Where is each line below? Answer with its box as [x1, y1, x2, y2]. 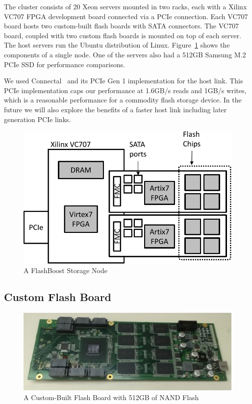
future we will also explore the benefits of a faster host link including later [4, 104, 227, 114]
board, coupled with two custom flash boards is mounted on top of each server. [4, 30, 241, 40]
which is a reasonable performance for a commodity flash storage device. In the [4, 95, 242, 105]
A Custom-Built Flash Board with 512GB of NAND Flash [24, 392, 199, 402]
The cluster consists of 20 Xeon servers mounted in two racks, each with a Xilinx [4, 1, 247, 11]
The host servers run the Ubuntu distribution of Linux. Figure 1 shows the [4, 40, 230, 50]
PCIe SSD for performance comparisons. [4, 59, 125, 69]
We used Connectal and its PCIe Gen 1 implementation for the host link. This [4, 76, 243, 86]
